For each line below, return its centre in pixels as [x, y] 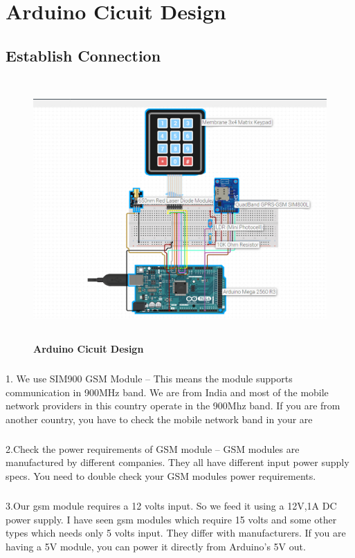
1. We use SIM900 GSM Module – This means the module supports [149, 379]
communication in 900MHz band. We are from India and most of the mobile [167, 392]
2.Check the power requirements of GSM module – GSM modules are [153, 448]
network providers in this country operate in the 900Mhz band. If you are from [173, 406]
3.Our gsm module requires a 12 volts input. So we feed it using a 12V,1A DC [171, 505]
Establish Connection [83, 55]
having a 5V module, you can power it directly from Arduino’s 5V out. [156, 546]
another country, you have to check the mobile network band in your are [159, 419]
